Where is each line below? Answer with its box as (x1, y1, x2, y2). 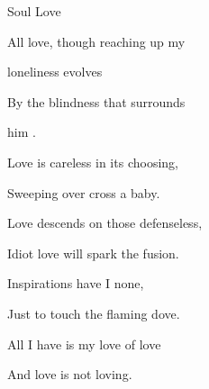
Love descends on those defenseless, (7, 213, 203, 232)
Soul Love (7, 2, 61, 20)
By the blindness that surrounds (7, 92, 186, 111)
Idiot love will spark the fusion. (7, 243, 179, 262)
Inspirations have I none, (7, 274, 144, 293)
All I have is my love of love (7, 334, 161, 353)
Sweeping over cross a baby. (7, 183, 160, 202)
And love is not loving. (7, 365, 132, 384)
